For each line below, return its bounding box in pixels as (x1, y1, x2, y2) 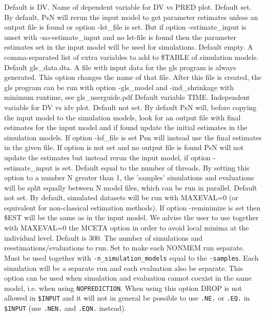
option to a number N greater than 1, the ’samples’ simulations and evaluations (4, 172, 254, 183)
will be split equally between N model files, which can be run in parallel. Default (4, 182, 257, 193)
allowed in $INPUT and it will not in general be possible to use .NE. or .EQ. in (4, 292, 250, 303)
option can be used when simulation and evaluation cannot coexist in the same (4, 272, 252, 283)
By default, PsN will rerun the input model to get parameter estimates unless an (4, 11, 258, 22)
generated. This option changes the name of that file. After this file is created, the (4, 72, 262, 82)
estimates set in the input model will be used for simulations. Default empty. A (4, 41, 253, 52)
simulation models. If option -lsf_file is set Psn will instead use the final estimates (4, 132, 262, 142)
